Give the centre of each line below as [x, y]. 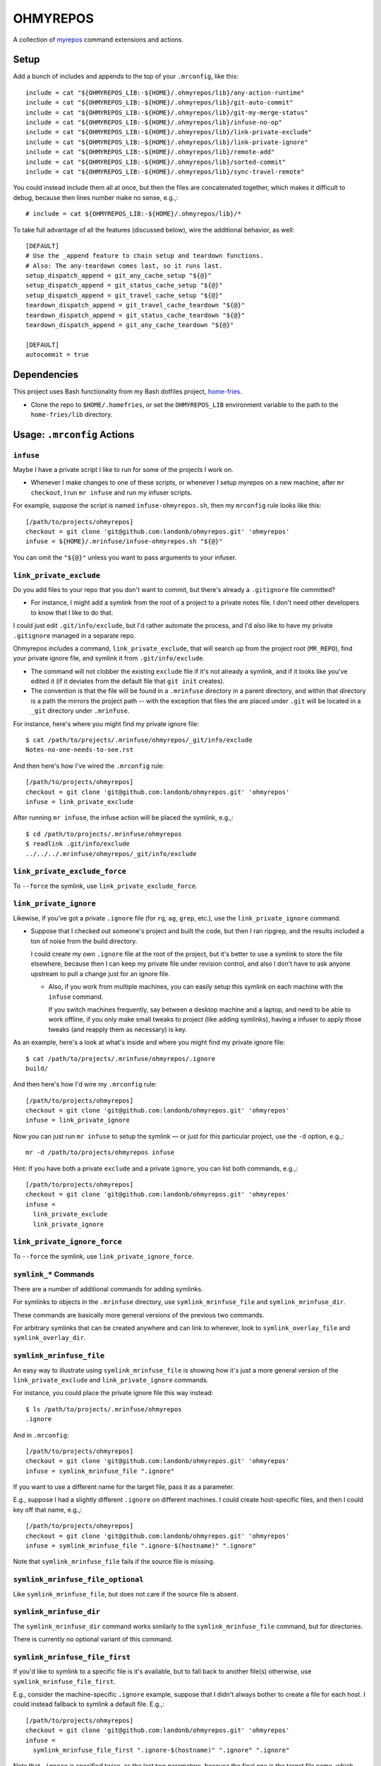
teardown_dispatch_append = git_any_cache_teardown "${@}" [130, 325]
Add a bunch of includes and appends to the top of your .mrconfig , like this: [126, 76]
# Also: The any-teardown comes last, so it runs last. [124, 266]
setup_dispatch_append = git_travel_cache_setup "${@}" [124, 295]
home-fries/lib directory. [72, 414]
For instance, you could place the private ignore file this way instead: [113, 1393]
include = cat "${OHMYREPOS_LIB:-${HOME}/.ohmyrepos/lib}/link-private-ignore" [167, 142]
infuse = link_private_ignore [78, 1120]
